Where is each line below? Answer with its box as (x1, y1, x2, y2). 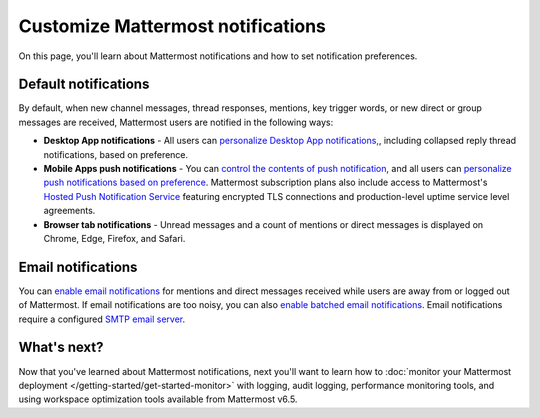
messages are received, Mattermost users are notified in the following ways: (18, 116, 334, 128)
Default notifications (18, 76, 150, 93)
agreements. (43, 205, 96, 217)
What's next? (18, 339, 104, 356)
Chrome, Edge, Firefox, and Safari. (43, 232, 186, 244)
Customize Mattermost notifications (18, 15, 327, 37)
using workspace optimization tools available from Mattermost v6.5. (18, 393, 298, 405)
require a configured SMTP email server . (18, 313, 185, 325)
